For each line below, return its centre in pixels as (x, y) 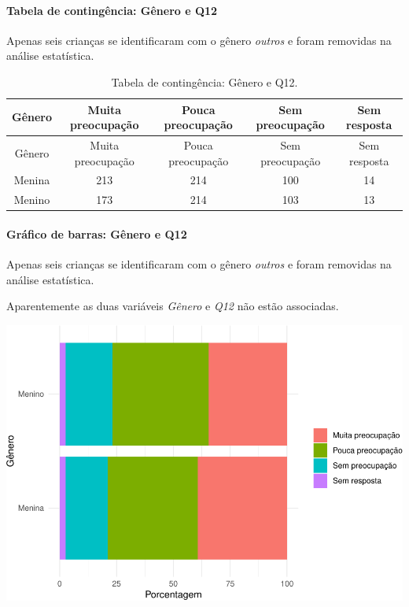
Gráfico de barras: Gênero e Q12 (97, 233)
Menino (32, 200)
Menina (32, 180)
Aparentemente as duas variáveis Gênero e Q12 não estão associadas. (173, 306)
